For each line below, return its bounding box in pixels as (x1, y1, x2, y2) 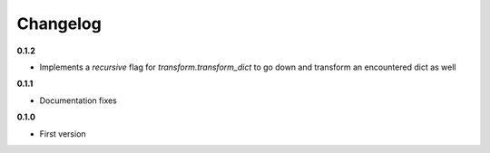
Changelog (16, 14, 102, 33)
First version (39, 128, 86, 139)
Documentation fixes (39, 95, 118, 106)
